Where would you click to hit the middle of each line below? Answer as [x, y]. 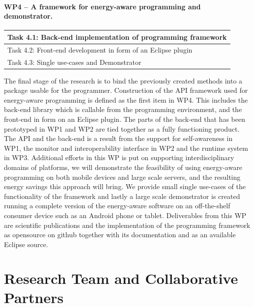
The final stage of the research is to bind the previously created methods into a [123, 80]
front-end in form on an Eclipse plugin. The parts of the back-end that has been [125, 119]
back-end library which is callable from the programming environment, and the [123, 109]
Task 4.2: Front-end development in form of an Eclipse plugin [100, 49]
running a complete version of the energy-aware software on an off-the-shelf [117, 206]
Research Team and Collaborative [121, 278]
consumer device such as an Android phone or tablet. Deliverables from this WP [125, 215]
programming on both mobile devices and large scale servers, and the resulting [122, 177]
